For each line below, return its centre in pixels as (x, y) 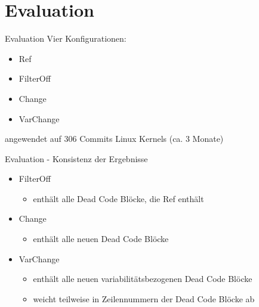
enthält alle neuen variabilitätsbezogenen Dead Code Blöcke (143, 279)
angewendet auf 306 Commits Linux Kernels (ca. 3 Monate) (114, 139)
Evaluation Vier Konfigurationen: (66, 38)
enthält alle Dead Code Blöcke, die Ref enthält (118, 198)
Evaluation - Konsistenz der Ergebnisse (76, 158)
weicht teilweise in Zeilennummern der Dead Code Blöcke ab (144, 298)
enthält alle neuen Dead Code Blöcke (101, 239)
